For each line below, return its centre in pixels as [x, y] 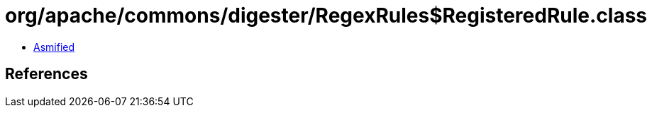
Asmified [54, 47]
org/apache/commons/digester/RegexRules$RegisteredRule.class [326, 16]
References [46, 74]
